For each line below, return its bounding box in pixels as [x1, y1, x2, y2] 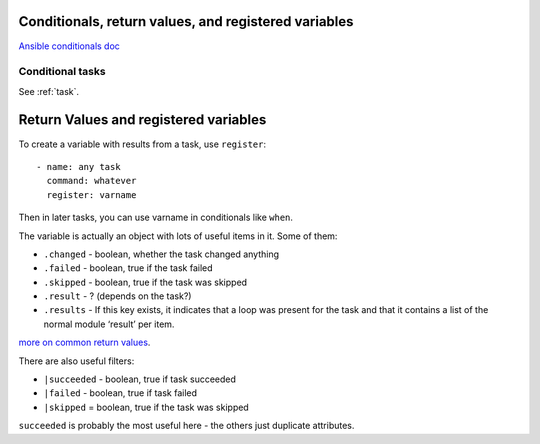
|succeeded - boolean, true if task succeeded [43, 373, 237, 385]
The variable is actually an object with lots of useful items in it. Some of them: [18, 230, 338, 242]
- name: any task [36, 161, 121, 172]
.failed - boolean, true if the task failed [43, 262, 214, 274]
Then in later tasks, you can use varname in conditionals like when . [18, 211, 294, 224]
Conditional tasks [18, 65, 106, 79]
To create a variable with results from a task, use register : [18, 138, 267, 150]
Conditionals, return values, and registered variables [18, 13, 354, 30]
